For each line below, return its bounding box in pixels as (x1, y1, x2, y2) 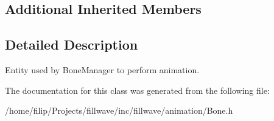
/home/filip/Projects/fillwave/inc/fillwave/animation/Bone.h (5, 104, 233, 117)
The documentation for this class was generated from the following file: (5, 83, 270, 96)
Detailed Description (5, 35, 138, 54)
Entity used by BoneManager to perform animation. (5, 63, 200, 76)
